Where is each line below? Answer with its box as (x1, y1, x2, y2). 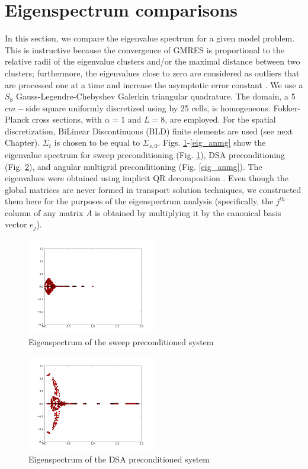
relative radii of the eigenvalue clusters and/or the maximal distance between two (5, 55, 300, 68)
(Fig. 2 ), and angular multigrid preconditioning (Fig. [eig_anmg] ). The (5, 160, 262, 172)
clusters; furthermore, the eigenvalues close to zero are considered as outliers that (5, 66, 300, 79)
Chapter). (5, 136, 40, 149)
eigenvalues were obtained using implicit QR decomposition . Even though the (5, 172, 288, 184)
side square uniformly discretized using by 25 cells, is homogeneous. (25, 101, 271, 114)
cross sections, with (32, 113, 102, 126)
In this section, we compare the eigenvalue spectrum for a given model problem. (5, 32, 295, 44)
